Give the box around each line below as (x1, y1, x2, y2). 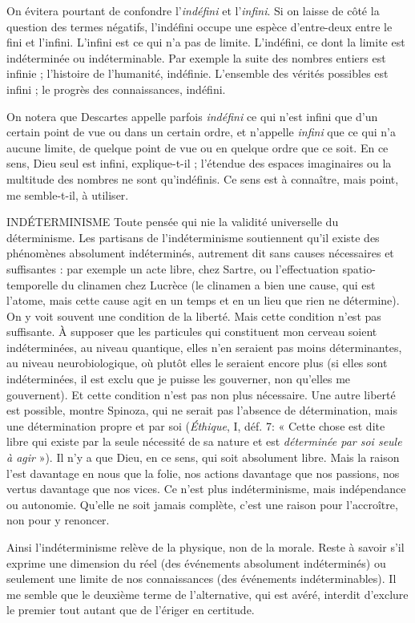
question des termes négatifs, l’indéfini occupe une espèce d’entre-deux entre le (6, 18, 393, 34)
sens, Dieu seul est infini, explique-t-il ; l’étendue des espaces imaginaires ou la (6, 155, 392, 172)
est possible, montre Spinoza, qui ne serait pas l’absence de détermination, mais (6, 402, 397, 419)
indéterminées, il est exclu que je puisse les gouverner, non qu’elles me (6, 370, 351, 387)
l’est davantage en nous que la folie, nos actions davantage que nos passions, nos (6, 464, 400, 481)
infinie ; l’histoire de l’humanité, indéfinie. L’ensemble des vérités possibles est (6, 65, 389, 82)
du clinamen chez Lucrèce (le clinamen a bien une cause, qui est (61, 276, 376, 293)
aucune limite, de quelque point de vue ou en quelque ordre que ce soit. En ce (6, 139, 389, 156)
